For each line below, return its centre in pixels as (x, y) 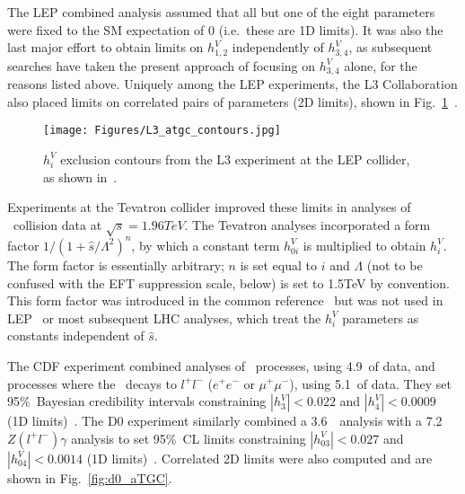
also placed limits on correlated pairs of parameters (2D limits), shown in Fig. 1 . (232, 101)
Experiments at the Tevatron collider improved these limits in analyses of (209, 207)
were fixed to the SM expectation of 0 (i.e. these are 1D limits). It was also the (225, 29)
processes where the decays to (92, 383)
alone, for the (381, 65)
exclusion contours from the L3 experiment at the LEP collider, (235, 159)
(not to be (395, 265)
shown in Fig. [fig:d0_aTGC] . (90, 477)
